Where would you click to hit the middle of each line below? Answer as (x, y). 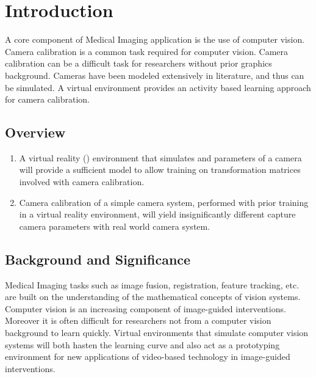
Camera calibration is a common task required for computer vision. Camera (147, 51)
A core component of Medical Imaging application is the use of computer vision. (155, 39)
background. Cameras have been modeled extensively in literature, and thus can (155, 75)
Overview (35, 132)
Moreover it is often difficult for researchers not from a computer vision (138, 320)
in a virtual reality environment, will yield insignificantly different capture (157, 214)
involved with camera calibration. (82, 182)
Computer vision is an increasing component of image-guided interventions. (145, 308)
